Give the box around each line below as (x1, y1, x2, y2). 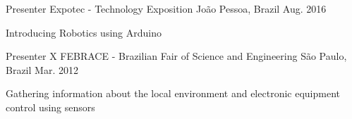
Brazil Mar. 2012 (6, 62, 78, 77)
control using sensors (6, 99, 95, 114)
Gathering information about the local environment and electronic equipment (6, 86, 340, 101)
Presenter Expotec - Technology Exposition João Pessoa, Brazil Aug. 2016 (6, 1, 327, 15)
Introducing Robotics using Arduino (6, 25, 162, 39)
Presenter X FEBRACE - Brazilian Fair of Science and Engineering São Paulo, (6, 49, 347, 63)
